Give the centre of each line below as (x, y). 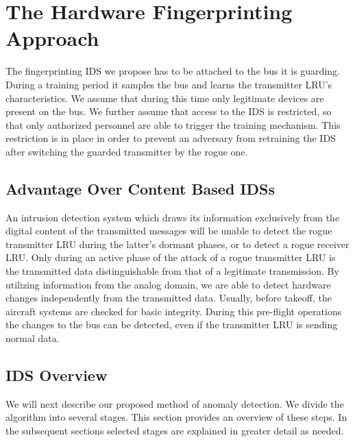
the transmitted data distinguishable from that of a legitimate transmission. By (172, 271)
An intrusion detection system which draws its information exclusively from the (173, 217)
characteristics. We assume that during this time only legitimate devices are (165, 98)
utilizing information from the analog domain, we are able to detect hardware (168, 284)
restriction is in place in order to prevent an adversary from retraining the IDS (171, 138)
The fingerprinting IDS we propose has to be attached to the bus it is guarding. (173, 71)
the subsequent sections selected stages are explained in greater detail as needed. (175, 430)
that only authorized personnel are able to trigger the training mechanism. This (173, 124)
